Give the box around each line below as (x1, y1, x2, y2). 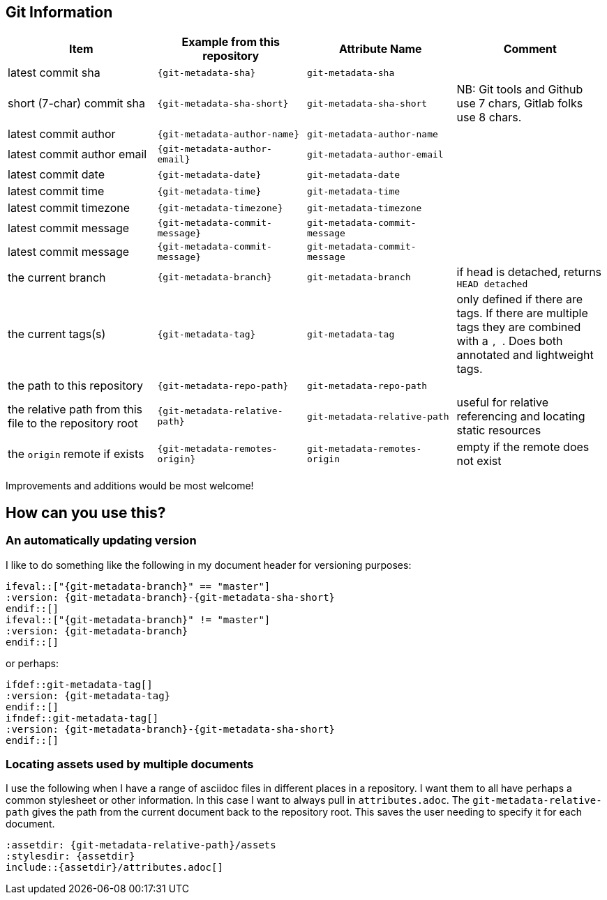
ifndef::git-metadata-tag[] (6, 712, 159, 724)
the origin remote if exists (8, 447, 144, 462)
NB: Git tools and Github (456, 82, 583, 97)
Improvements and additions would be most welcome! (6, 480, 254, 492)
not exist (456, 454, 502, 468)
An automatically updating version (6, 533, 197, 548)
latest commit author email (8, 147, 147, 162)
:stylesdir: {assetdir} (6, 851, 135, 862)
